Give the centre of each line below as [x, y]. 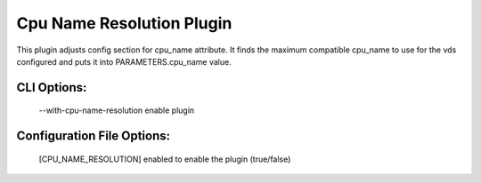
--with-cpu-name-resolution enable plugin [117, 110]
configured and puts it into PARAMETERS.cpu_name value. [124, 61]
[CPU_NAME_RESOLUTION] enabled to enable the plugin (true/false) [165, 159]
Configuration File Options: [94, 136]
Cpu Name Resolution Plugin [124, 23]
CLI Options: [52, 88]
